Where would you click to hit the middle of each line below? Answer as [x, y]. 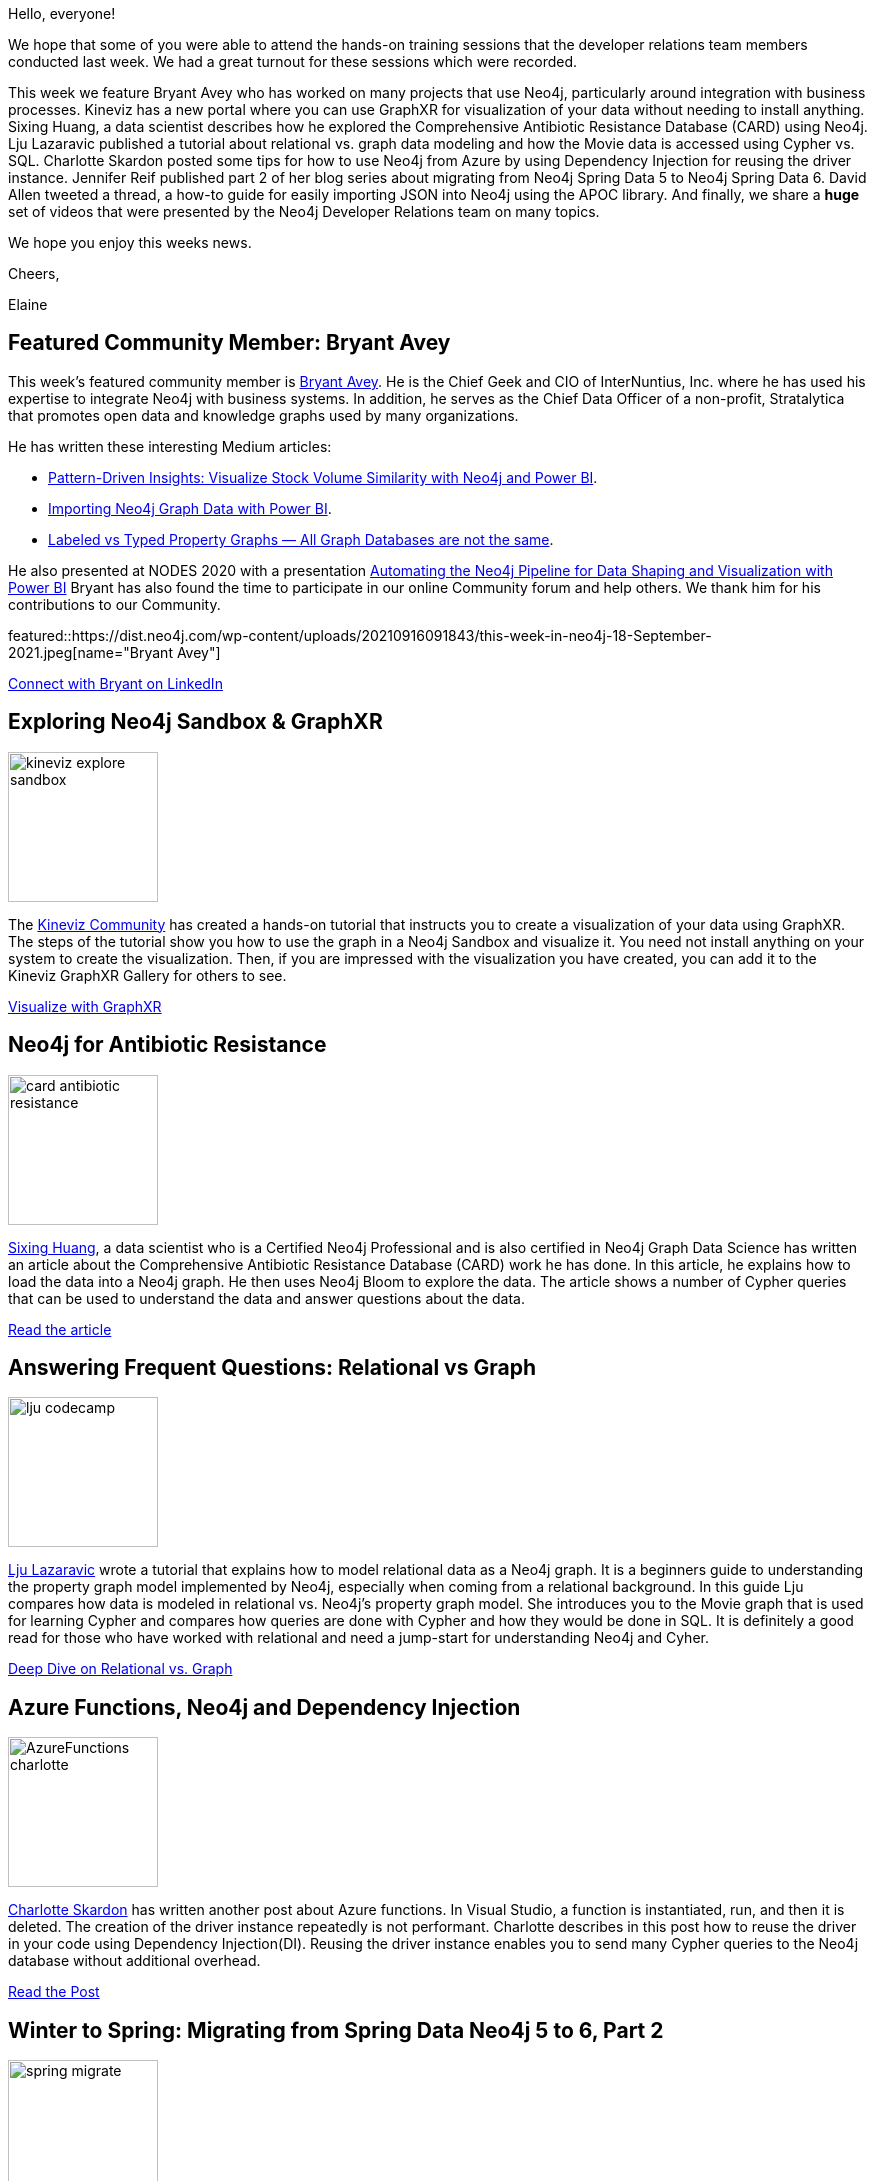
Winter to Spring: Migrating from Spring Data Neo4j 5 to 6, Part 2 [336, 2030]
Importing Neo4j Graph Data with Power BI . [190, 508]
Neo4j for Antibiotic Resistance [167, 1045]
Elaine [28, 304]
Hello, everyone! [62, 13]
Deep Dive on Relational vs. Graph [120, 1669]
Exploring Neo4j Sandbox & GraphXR [195, 722]
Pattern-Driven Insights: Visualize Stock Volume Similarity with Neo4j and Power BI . [323, 477]
